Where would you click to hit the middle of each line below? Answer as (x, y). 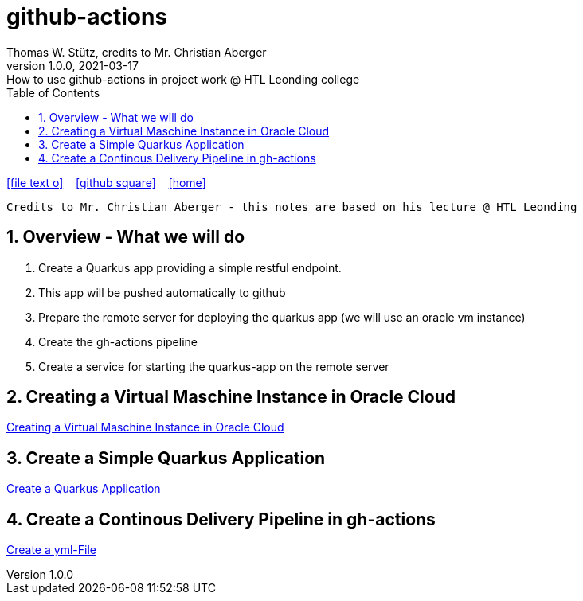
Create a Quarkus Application (84, 489)
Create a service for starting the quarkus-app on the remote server (214, 366)
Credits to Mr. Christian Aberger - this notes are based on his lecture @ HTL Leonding (292, 207)
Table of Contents (53, 92)
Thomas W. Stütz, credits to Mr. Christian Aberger (137, 52)
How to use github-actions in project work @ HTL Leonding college (183, 79)
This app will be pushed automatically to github (162, 292)
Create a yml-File (51, 550)
